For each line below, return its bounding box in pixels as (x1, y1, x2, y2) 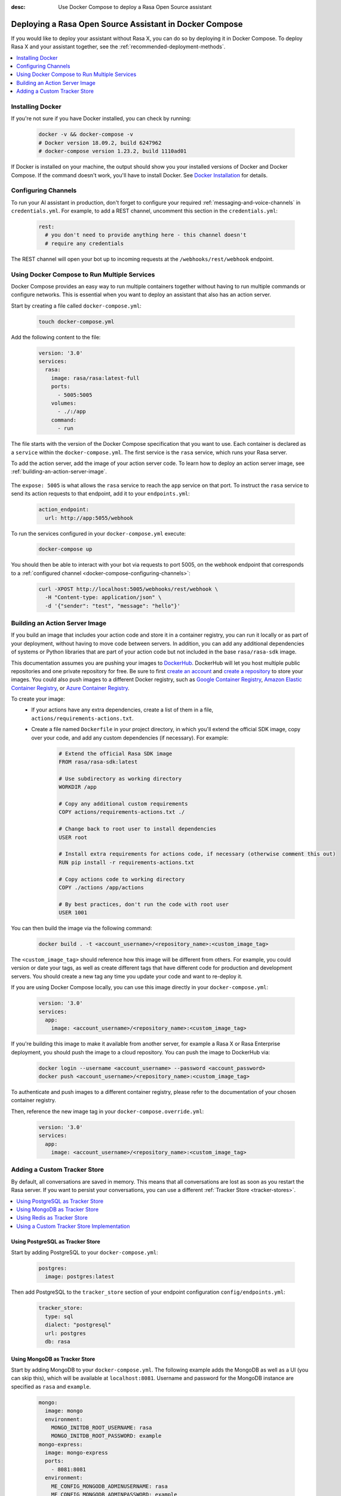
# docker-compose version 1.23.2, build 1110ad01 (38, 148, 187, 155)
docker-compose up (38, 546, 93, 553)
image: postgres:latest (45, 1273, 115, 1280)
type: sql (45, 1313, 74, 1319)
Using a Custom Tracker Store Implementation (16, 1223, 130, 1230)
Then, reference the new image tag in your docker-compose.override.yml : (11, 1108, 204, 1115)
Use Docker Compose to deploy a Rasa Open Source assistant (58, 4, 212, 10)
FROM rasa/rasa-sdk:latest (59, 759, 138, 765)
